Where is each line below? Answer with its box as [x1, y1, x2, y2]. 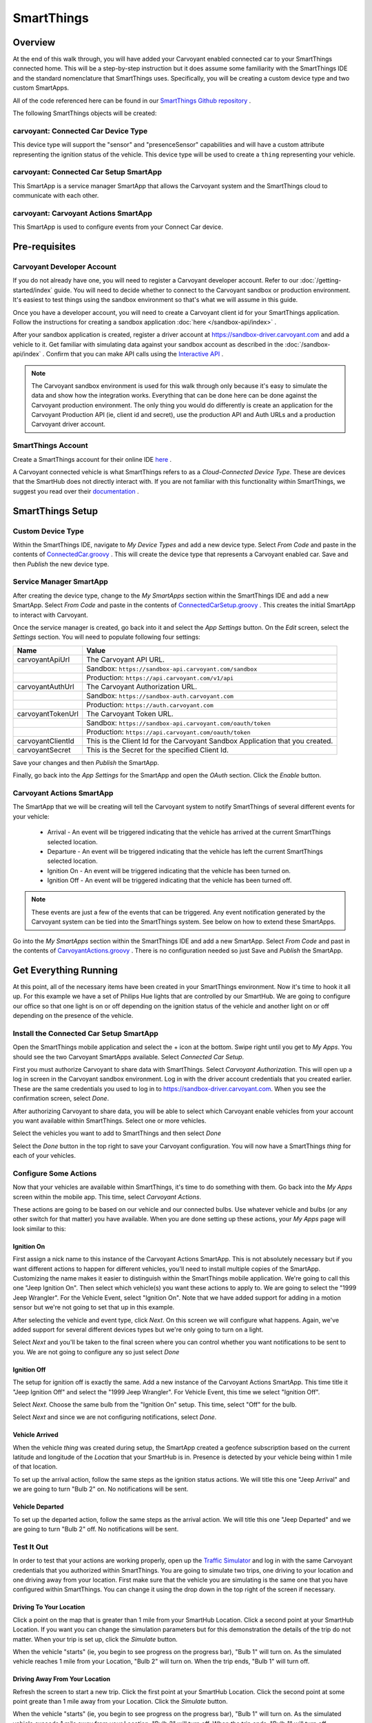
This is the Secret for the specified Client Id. [86, 745, 229, 755]
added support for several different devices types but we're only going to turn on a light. [12, 1325, 264, 1334]
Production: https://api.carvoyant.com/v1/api [86, 673, 234, 682]
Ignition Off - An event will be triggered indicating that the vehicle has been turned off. [47, 876, 292, 885]
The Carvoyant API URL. [86, 655, 165, 664]
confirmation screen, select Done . [12, 1094, 110, 1103]
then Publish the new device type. [12, 560, 110, 568]
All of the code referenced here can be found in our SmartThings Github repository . [12, 96, 251, 105]
